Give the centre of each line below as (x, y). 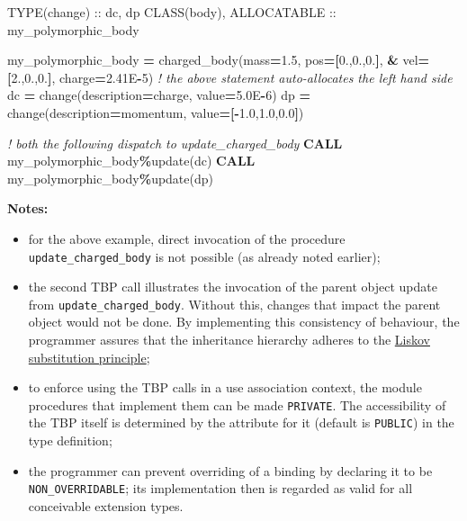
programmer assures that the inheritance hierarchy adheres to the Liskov (229, 340)
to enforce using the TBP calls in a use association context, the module (225, 387)
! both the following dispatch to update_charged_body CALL (175, 143)
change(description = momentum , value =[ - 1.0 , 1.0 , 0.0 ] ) (156, 112)
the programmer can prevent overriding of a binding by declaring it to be (230, 470)
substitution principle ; (89, 357)
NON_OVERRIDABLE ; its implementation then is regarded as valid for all (220, 488)
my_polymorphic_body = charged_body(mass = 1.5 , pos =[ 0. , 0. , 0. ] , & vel (213, 60)
